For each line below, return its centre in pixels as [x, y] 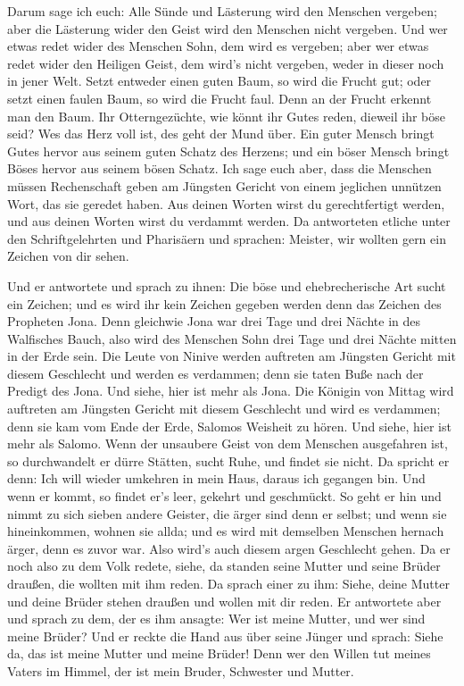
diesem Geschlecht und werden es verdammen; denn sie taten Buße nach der [215, 373]
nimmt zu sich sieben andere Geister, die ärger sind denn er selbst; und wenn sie [227, 513]
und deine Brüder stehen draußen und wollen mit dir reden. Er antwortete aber [224, 601]
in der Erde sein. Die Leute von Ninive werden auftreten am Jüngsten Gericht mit [232, 356]
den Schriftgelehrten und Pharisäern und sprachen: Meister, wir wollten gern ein [227, 238]
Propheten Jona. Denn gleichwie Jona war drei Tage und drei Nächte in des [214, 321]
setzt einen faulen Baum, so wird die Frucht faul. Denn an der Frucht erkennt [220, 98]
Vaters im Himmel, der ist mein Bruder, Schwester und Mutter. [181, 670]
